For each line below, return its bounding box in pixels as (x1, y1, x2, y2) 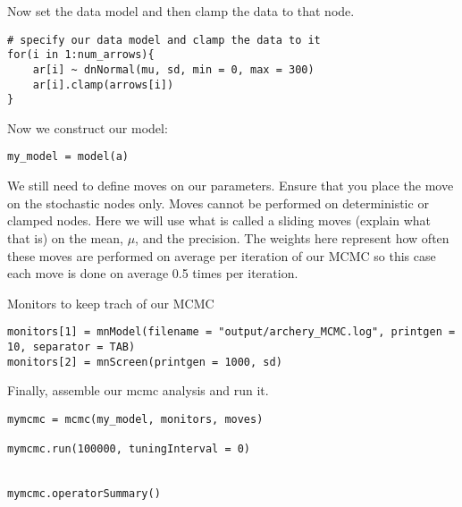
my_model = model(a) (7, 150, 130, 164)
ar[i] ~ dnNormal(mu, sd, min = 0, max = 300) (32, 63, 315, 76)
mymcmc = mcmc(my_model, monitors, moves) (7, 412, 264, 426)
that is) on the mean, (7, 228, 123, 247)
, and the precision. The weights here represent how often (135, 228, 449, 247)
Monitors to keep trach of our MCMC (7, 293, 214, 312)
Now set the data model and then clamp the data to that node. (7, 2, 355, 20)
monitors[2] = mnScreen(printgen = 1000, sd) (7, 355, 282, 368)
